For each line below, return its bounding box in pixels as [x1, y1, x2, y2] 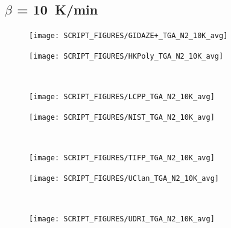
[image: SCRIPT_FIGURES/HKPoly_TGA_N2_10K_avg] [29, 51, 224, 60]
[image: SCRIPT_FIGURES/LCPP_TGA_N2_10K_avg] [29, 93, 215, 102]
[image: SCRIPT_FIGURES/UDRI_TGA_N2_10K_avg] [29, 214, 215, 223]
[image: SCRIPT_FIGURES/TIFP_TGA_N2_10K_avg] [29, 154, 215, 163]
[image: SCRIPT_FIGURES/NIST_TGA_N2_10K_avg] [29, 112, 215, 122]
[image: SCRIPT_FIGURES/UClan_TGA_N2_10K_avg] [29, 174, 219, 183]
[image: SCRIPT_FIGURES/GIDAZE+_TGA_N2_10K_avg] [29, 31, 228, 41]
